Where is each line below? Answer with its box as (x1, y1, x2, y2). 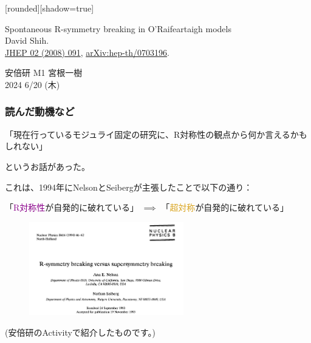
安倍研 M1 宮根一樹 (5, 66, 83, 79)
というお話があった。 (5, 160, 90, 172)
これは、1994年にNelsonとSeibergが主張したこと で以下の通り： (5, 180, 253, 193)
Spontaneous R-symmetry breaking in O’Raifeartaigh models (5, 22, 231, 35)
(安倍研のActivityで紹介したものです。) (5, 326, 155, 339)
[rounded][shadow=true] (5, 2, 94, 14)
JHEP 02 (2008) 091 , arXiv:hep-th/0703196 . (5, 46, 169, 58)
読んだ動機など (5, 104, 75, 119)
